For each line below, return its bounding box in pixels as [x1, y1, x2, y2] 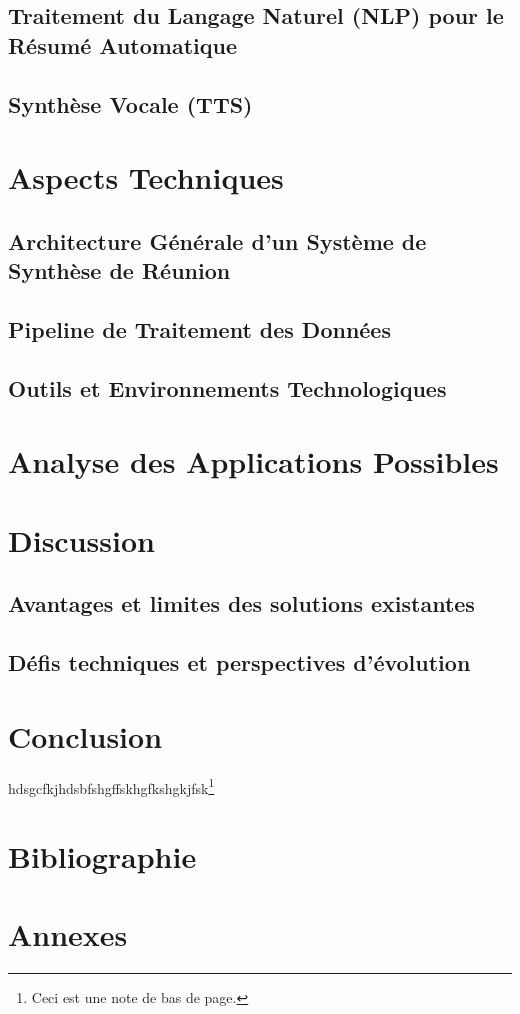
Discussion [8, 519, 155, 560]
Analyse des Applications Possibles [8, 441, 499, 482]
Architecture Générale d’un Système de [8, 225, 427, 256]
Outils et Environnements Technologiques [8, 372, 447, 403]
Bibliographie [8, 835, 197, 876]
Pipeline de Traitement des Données [8, 313, 391, 344]
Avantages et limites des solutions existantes [8, 588, 475, 619]
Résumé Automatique [8, 29, 238, 60]
